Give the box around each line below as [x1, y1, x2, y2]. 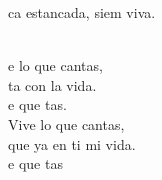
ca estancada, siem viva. [8, 2, 156, 22]
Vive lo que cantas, [8, 113, 125, 134]
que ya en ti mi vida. [8, 133, 136, 154]
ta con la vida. [8, 74, 97, 95]
